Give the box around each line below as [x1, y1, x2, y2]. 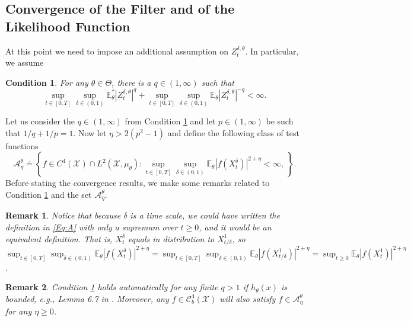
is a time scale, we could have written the [130, 209, 280, 222]
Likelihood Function [5, 17, 130, 35]
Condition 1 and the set [5, 188, 92, 200]
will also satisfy [219, 292, 276, 304]
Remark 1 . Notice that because [5, 209, 121, 222]
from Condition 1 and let [125, 115, 216, 127]
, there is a [111, 76, 151, 88]
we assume [5, 56, 44, 69]
